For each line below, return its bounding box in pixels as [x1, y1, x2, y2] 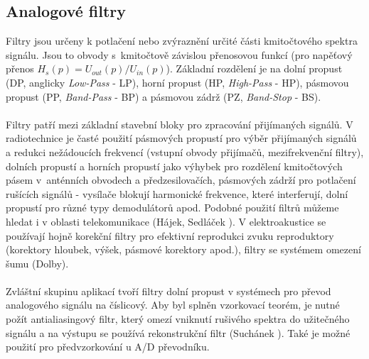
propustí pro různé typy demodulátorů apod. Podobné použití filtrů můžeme [6, 200, 339, 215]
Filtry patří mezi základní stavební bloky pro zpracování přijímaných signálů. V [6, 116, 353, 131]
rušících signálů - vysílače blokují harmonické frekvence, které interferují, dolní [6, 186, 348, 201]
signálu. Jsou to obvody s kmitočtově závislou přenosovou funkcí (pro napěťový [6, 47, 353, 62]
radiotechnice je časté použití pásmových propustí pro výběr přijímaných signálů [6, 131, 357, 145]
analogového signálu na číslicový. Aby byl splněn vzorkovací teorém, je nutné [6, 297, 340, 312]
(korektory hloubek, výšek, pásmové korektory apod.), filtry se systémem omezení [6, 242, 361, 257]
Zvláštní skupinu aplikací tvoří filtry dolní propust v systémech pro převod [6, 283, 331, 298]
